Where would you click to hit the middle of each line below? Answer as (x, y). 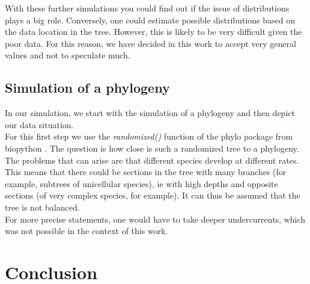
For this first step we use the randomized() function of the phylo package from (149, 136)
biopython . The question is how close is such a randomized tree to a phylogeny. (152, 148)
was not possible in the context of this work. (87, 231)
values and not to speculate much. (68, 55)
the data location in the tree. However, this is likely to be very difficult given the (153, 32)
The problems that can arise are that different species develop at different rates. (152, 160)
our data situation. (39, 124)
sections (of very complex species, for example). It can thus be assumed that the (153, 195)
